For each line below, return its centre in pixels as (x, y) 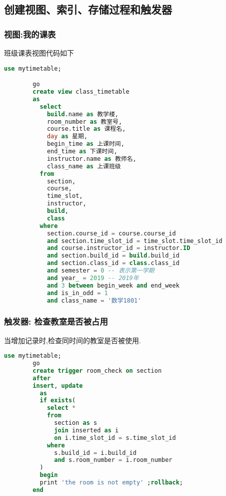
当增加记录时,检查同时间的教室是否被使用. (72, 340)
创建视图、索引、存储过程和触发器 (88, 9)
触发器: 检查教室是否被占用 (56, 321)
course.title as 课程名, (86, 129)
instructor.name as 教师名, (91, 159)
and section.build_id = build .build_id (113, 256)
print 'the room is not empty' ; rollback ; (111, 483)
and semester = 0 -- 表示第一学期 (100, 271)
